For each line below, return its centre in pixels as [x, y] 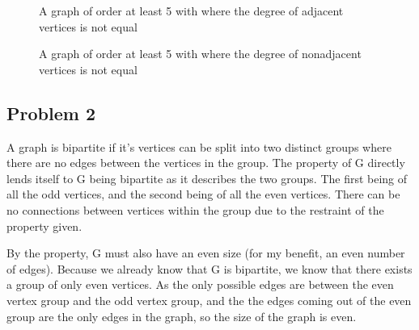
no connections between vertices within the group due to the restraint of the [195, 209]
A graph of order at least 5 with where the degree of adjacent [191, 10]
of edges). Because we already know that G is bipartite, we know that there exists [209, 268]
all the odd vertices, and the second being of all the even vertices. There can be [203, 194]
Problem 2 [51, 113]
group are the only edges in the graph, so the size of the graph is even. [182, 316]
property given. [44, 226]
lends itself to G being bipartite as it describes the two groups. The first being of [207, 178]
